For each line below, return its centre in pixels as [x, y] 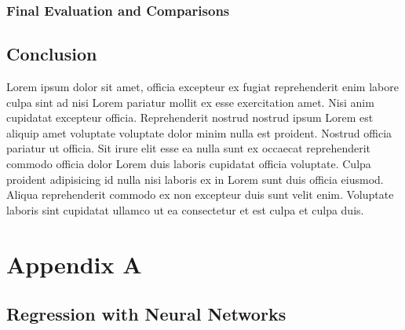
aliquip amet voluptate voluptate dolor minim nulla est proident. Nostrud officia [199, 132]
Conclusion [52, 54]
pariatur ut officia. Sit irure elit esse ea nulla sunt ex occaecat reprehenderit [189, 148]
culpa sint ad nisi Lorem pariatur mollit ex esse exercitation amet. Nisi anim [190, 102]
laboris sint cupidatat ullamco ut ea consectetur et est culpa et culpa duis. [185, 209]
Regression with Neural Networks [146, 314]
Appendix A [74, 264]
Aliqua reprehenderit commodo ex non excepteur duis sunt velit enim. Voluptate [200, 194]
